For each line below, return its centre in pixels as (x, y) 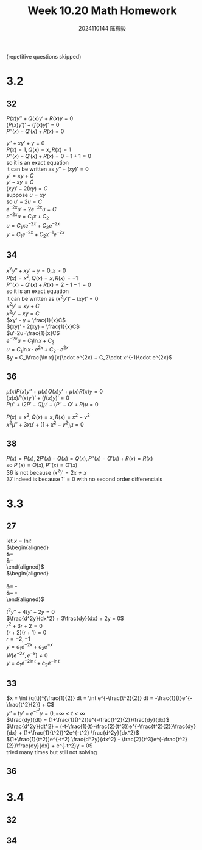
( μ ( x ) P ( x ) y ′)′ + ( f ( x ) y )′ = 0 (38, 398)
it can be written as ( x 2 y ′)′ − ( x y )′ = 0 (52, 298)
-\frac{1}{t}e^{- (174, 698)
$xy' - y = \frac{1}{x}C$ (36, 320)
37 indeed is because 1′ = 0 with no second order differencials (85, 479)
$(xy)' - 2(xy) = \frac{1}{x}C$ (43, 326)
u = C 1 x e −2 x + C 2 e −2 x (33, 226)
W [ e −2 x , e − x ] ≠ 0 (27, 655)
